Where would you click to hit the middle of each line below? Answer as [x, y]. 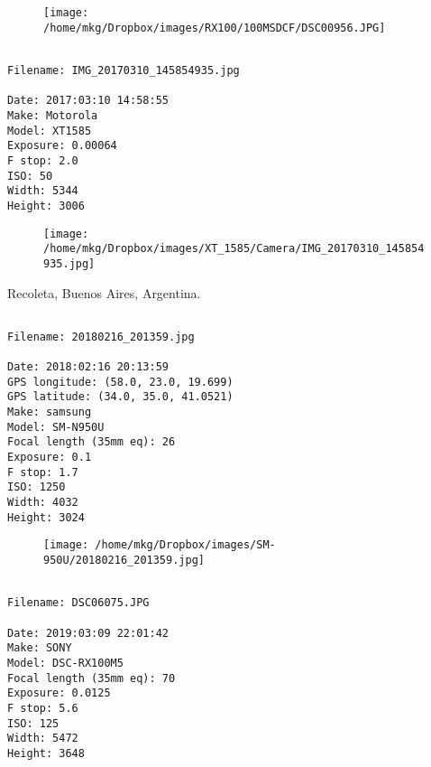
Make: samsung [50, 412]
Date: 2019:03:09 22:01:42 [88, 633]
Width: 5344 [43, 191]
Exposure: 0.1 [50, 457]
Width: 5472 [43, 739]
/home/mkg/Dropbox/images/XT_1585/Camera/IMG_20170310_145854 [234, 249]
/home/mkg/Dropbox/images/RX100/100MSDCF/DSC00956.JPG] [215, 28]
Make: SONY [40, 648]
